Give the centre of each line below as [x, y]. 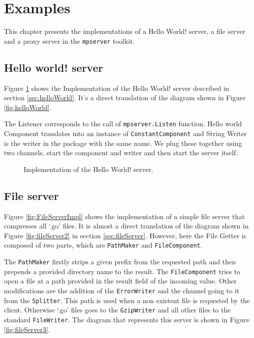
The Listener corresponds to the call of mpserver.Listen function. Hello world [123, 124]
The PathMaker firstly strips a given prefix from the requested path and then [120, 262]
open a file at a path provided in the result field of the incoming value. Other [120, 281]
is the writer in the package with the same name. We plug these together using [123, 143]
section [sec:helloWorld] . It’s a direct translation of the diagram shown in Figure [125, 98]
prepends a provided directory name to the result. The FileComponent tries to [122, 271]
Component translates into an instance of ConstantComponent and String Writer [126, 133]
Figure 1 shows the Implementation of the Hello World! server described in [117, 88]
